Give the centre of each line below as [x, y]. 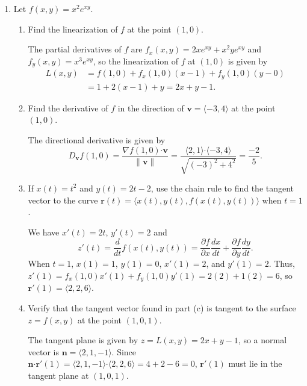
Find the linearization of [73, 29]
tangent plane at [58, 375]
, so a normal [262, 340]
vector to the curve [63, 200]
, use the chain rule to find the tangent [222, 188]
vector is [44, 351]
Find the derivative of [68, 107]
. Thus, [282, 263]
